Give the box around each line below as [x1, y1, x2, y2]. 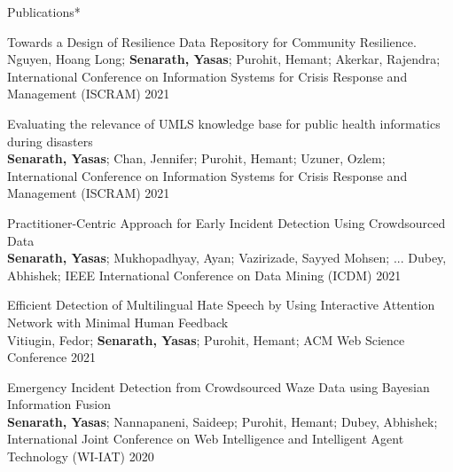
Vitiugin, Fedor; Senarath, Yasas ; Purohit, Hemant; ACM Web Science [7, 330, 405, 349]
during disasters [7, 131, 93, 150]
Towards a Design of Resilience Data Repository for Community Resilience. [7, 32, 417, 51]
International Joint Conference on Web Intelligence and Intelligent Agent [7, 429, 404, 448]
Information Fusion [7, 395, 112, 413]
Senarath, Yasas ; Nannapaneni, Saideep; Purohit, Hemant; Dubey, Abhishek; [7, 412, 438, 430]
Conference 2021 [7, 348, 96, 366]
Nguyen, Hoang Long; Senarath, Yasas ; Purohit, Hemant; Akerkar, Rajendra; [7, 50, 441, 68]
